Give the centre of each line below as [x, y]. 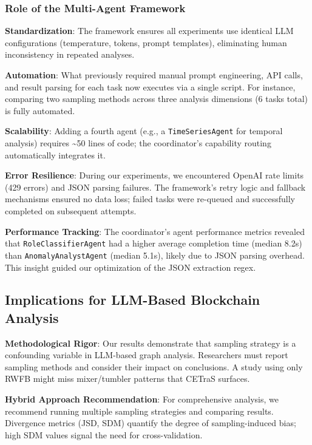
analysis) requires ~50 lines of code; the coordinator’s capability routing [138, 143]
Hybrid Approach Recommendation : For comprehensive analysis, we [142, 399]
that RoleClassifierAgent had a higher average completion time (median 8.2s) [154, 243]
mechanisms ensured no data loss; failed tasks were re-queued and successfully [150, 199]
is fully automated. [40, 110]
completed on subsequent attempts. [71, 211]
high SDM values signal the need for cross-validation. [104, 434]
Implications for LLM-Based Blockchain [133, 300]
